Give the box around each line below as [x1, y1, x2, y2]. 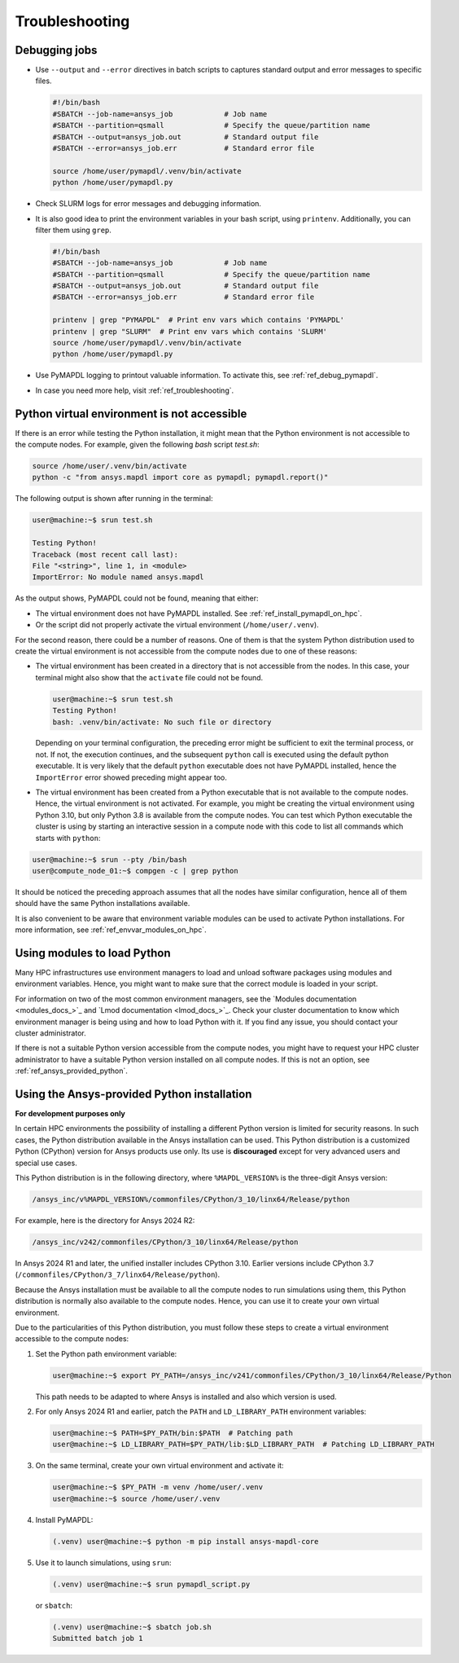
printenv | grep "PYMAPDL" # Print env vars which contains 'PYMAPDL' [52, 315, 345, 325]
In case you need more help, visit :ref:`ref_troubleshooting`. [35, 385, 234, 395]
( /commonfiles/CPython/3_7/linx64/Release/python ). [15, 1269, 220, 1279]
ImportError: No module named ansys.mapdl [32, 573, 204, 582]
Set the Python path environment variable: [35, 1348, 177, 1358]
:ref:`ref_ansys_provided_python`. [15, 1066, 128, 1076]
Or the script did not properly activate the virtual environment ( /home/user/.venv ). [35, 620, 319, 630]
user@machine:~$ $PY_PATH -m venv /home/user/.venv [52, 1483, 264, 1492]
